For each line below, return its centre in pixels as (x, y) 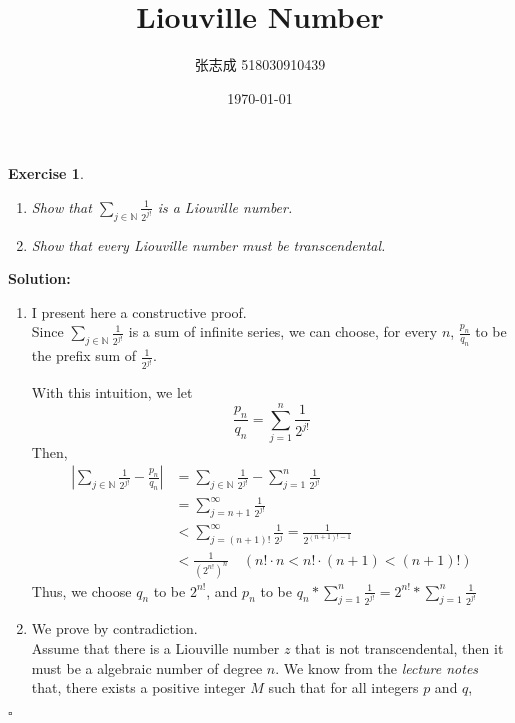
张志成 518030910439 (260, 64)
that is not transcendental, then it (399, 648)
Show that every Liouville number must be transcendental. (208, 244)
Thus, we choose (81, 590)
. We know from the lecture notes (377, 667)
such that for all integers (343, 687)
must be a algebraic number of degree (147, 667)
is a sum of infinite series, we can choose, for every (283, 331)
